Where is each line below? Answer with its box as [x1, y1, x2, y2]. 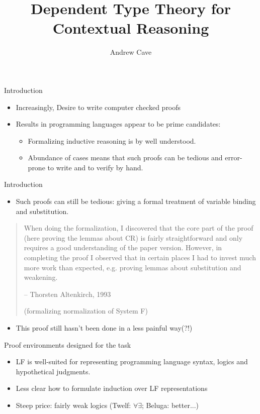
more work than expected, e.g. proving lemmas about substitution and [24, 262, 241, 272]
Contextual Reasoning [52, 18, 209, 38]
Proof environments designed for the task [4, 339, 131, 350]
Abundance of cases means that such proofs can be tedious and [28, 152, 223, 163]
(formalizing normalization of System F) [24, 305, 148, 316]
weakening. [24, 272, 58, 282]
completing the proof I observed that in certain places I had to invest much [24, 252, 256, 263]
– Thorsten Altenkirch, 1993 [24, 288, 111, 299]
